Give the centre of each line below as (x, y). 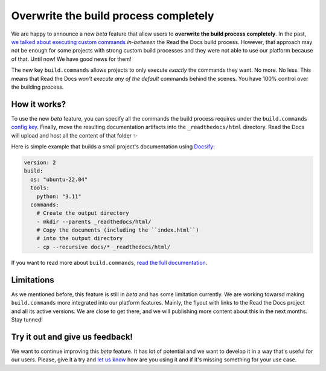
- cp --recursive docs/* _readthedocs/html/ (104, 247)
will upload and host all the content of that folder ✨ (75, 135)
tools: (40, 188)
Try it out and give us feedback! (72, 337)
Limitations (33, 280)
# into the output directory (80, 239)
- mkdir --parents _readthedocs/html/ (94, 221)
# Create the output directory (83, 213)
